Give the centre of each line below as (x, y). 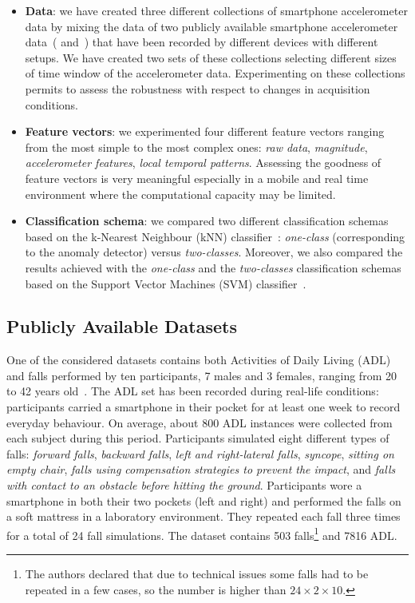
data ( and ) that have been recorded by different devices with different (202, 42)
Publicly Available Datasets (122, 326)
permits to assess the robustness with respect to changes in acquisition (198, 88)
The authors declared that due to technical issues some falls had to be (197, 574)
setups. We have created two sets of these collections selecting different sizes (211, 57)
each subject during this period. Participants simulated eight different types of (198, 438)
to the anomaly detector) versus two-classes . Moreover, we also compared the (214, 252)
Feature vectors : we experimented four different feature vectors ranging (205, 131)
